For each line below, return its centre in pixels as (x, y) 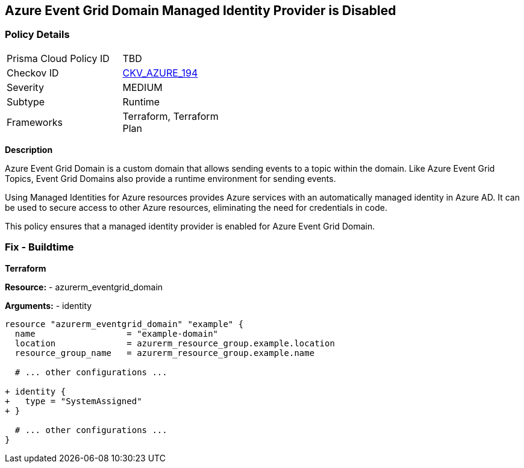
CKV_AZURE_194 (160, 73)
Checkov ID (33, 73)
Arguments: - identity (48, 305)
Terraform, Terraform (170, 116)
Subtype (26, 101)
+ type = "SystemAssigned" (73, 401)
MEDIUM (142, 87)
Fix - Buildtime (39, 247)
